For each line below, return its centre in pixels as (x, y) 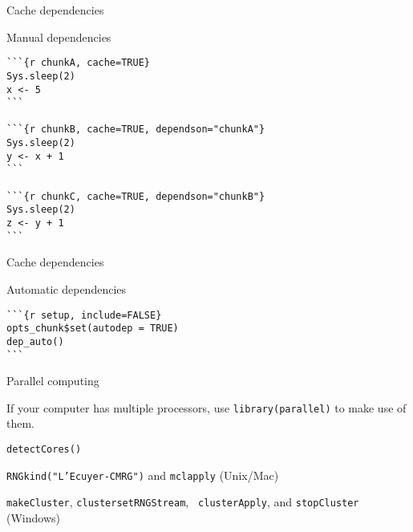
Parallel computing (53, 381)
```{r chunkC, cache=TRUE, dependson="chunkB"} (136, 196)
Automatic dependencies (67, 288)
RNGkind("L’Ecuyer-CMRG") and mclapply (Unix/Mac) (143, 475)
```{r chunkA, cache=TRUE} (78, 63)
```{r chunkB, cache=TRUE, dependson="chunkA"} (136, 130)
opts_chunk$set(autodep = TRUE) (93, 329)
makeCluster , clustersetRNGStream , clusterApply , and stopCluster (183, 502)
